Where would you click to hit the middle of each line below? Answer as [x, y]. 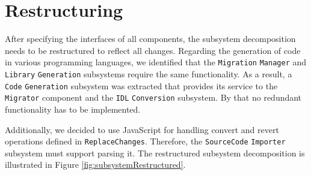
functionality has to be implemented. [73, 109]
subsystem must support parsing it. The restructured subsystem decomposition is [155, 153]
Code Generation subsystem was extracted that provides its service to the [141, 85]
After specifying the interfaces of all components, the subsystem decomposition [150, 39]
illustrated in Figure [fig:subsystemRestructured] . [95, 165]
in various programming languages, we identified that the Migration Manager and [156, 62]
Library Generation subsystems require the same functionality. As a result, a [149, 73]
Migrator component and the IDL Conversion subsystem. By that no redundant [153, 97]
